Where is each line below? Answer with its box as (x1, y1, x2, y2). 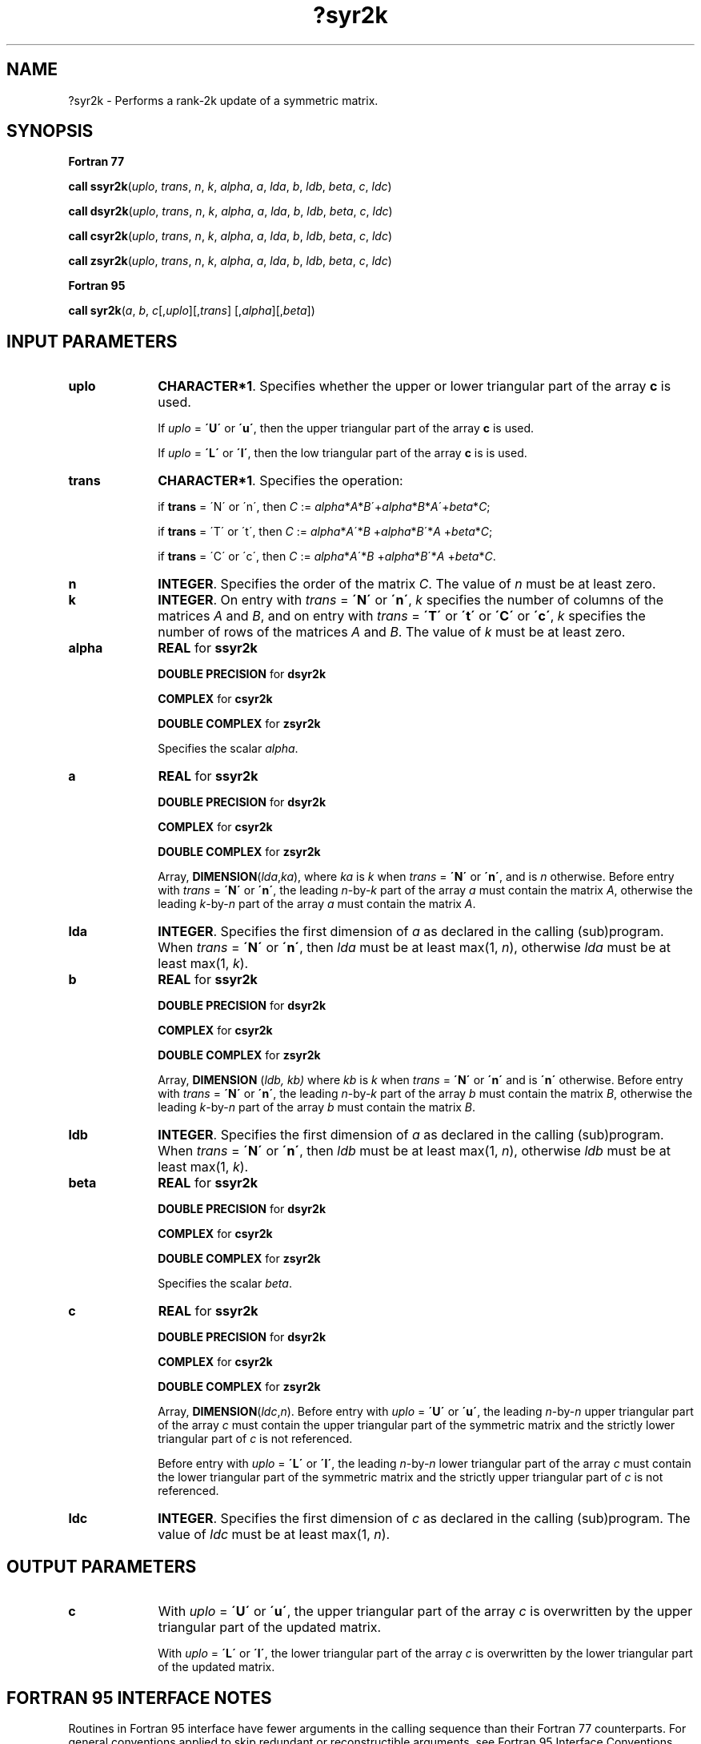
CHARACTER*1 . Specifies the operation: (158, 472, 403, 489)
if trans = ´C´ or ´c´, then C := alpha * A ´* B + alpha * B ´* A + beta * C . (158, 549, 496, 564)
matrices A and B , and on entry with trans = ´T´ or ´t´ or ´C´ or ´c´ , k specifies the (158, 608, 646, 625)
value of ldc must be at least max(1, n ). (158, 1526, 391, 1543)
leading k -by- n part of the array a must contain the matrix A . (158, 897, 476, 911)
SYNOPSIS (6, 121, 94, 142)
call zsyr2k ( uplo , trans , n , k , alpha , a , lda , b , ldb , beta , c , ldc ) (68, 254, 392, 268)
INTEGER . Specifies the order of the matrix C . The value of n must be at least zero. (158, 576, 656, 593)
